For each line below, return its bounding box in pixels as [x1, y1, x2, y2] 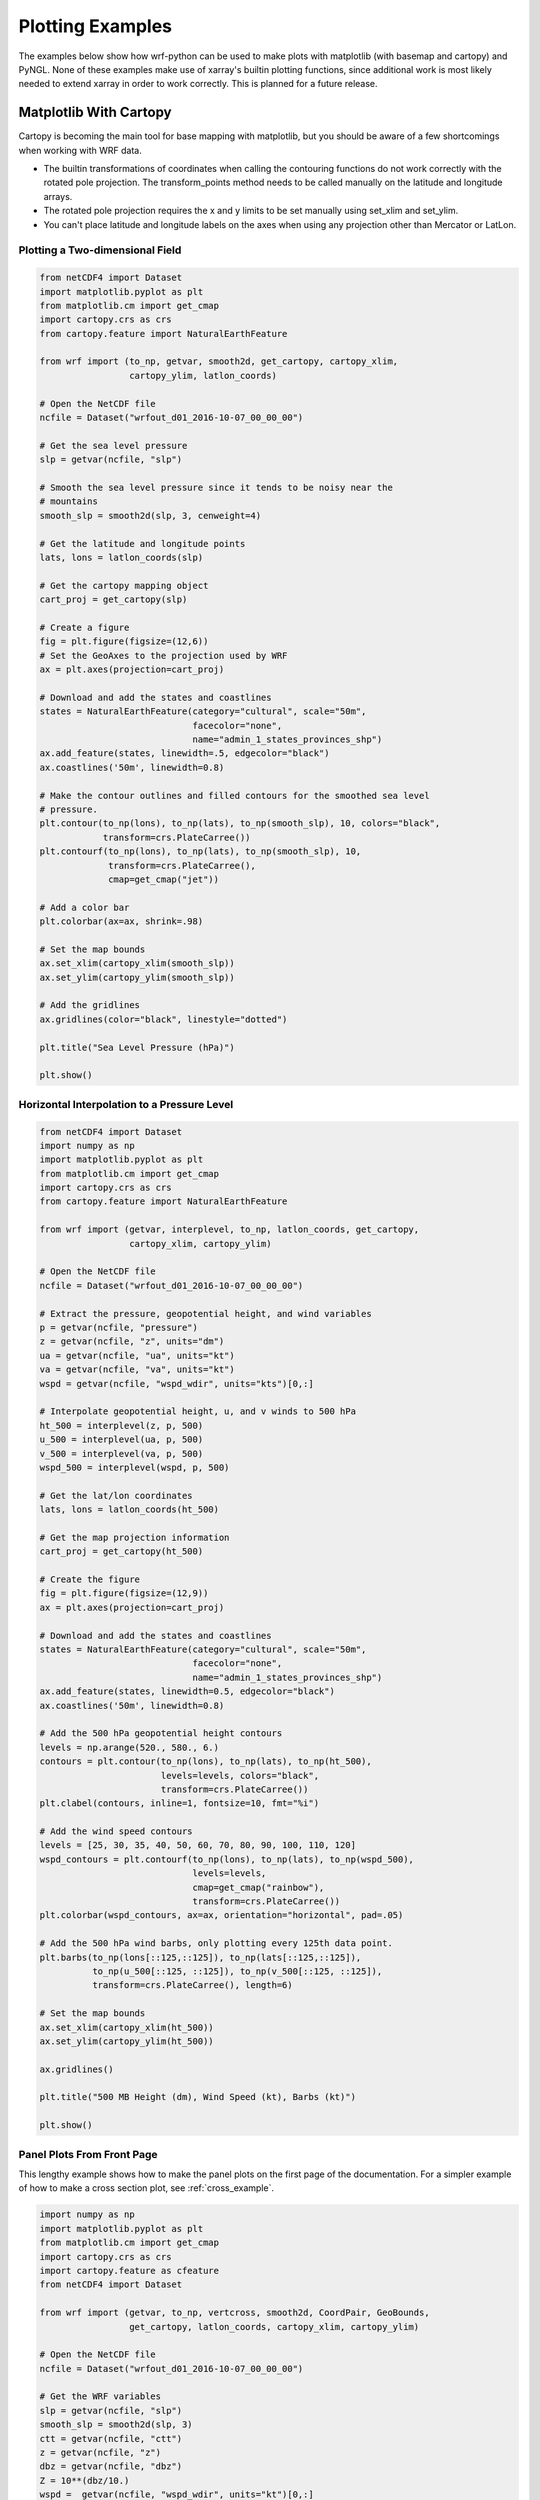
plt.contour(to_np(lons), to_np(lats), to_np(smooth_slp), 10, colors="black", [39, 818, 441, 829]
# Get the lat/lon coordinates [39, 1490, 194, 1501]
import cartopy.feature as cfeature [39, 2265, 220, 2276]
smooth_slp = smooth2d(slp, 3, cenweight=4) [39, 510, 262, 521]
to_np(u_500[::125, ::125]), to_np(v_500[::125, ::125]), [91, 1965, 383, 1977]
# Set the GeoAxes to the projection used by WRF [39, 650, 288, 661]
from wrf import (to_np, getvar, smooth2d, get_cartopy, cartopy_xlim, [39, 356, 399, 367]
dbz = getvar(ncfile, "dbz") [39, 2461, 183, 2472]
